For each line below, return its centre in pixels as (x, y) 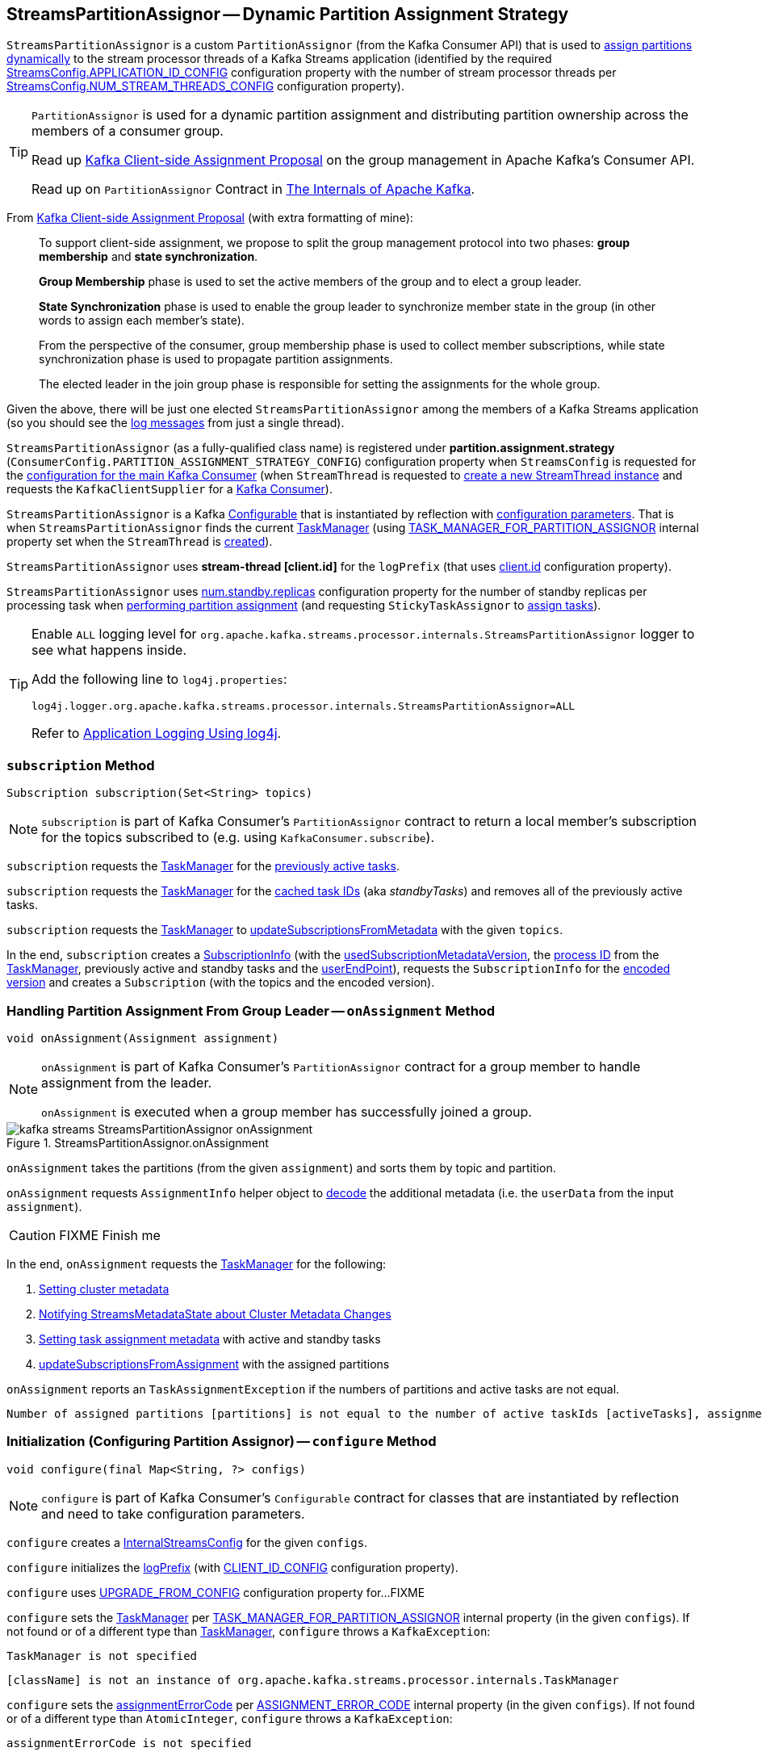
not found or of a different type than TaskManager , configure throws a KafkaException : (249, 1631)
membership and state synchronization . (149, 257)
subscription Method (81, 765)
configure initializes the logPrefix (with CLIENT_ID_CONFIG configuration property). (232, 1567)
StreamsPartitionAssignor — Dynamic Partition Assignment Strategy (288, 14)
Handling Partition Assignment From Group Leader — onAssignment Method (251, 1010)
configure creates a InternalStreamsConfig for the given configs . (187, 1542)
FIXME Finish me (110, 1235)
